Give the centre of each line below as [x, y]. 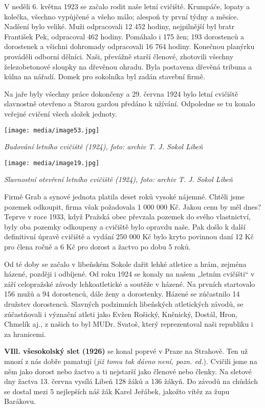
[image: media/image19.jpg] [52, 163]
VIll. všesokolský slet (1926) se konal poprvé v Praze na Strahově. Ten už [126, 351]
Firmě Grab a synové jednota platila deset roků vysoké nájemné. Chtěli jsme [125, 197]
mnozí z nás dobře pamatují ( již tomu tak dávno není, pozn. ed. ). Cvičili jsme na [131, 361]
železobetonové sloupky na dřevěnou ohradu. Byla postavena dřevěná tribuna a [128, 66]
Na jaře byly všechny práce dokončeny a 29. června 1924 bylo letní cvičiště [121, 93]
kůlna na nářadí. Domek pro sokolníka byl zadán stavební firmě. [105, 76]
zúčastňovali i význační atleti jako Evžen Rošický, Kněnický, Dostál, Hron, [121, 314]
